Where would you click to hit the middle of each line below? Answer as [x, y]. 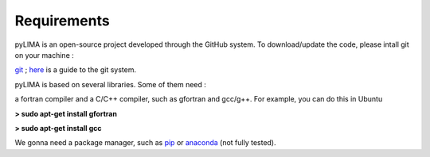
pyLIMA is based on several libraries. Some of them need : [111, 84]
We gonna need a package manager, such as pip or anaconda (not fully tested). [145, 143]
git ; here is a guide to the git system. [76, 70]
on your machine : [45, 55]
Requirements [63, 21]
